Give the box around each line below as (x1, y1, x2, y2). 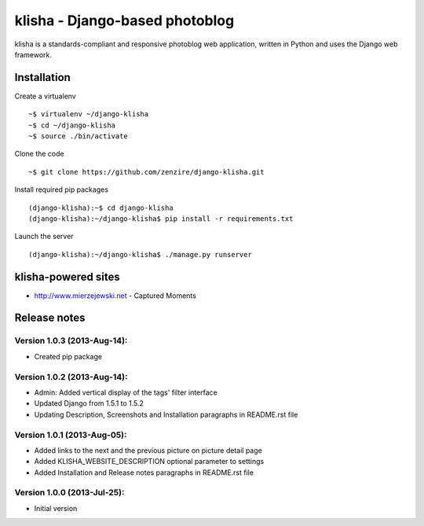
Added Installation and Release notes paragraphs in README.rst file (34, 468, 254, 477)
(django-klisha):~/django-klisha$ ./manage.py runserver (28, 250, 253, 259)
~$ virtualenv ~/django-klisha (28, 110, 149, 119)
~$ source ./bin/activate (28, 132, 129, 141)
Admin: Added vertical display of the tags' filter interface (34, 388, 217, 397)
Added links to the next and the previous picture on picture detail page (34, 445, 262, 455)
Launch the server (14, 232, 74, 241)
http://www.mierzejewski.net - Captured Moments (34, 291, 196, 300)
